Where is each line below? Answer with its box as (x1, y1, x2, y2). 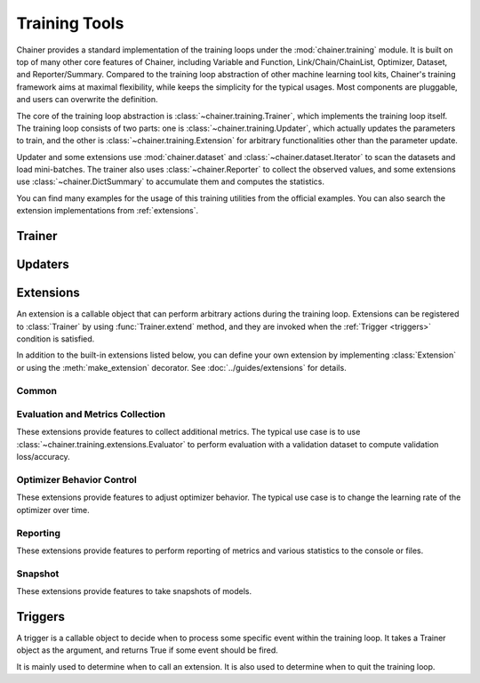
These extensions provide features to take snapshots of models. (16, 586, 252, 597)
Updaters (16, 257, 70, 272)
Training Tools (16, 13, 124, 33)
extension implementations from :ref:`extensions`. (16, 205, 199, 216)
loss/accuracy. (16, 452, 70, 462)
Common (16, 384, 58, 397)
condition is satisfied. (16, 333, 95, 344)
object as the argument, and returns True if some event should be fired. (16, 645, 279, 655)
